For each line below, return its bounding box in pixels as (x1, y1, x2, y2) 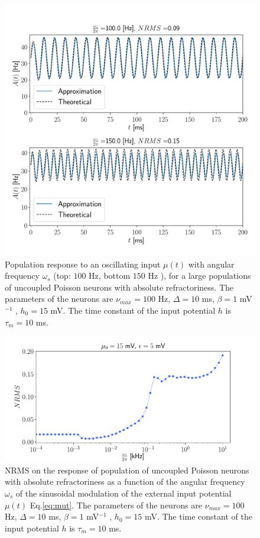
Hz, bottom (89, 269, 131, 282)
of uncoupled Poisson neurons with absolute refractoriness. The (5, 281, 234, 293)
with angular (188, 257, 235, 270)
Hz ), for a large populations (148, 269, 251, 282)
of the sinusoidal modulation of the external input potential (15, 487, 232, 499)
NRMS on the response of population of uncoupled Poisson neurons (5, 463, 249, 476)
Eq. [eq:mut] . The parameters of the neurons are (30, 498, 203, 511)
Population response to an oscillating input (5, 257, 161, 270)
